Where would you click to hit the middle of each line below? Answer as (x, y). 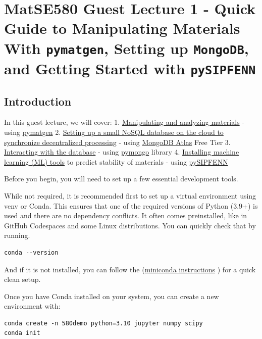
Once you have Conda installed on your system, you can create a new (112, 296)
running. (17, 235)
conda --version (31, 252)
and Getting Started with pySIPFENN (130, 68)
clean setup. (22, 279)
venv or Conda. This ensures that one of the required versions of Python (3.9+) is (131, 205)
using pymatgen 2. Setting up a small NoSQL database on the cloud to (114, 132)
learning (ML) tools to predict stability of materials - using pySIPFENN (116, 161)
